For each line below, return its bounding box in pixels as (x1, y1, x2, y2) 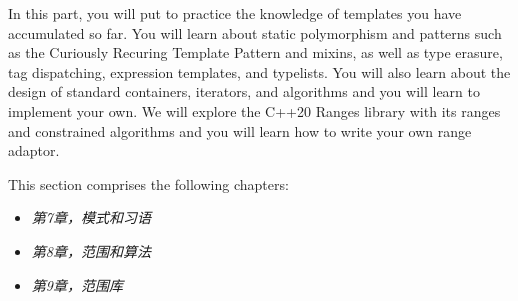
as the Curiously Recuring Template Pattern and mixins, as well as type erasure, (8, 42, 503, 63)
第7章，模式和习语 (31, 207, 151, 228)
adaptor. (8, 140, 60, 161)
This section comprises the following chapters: (8, 173, 289, 194)
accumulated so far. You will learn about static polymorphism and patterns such (8, 22, 502, 43)
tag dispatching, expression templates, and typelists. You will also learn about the (8, 61, 511, 82)
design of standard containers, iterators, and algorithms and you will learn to (8, 81, 480, 102)
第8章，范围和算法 (31, 240, 151, 261)
